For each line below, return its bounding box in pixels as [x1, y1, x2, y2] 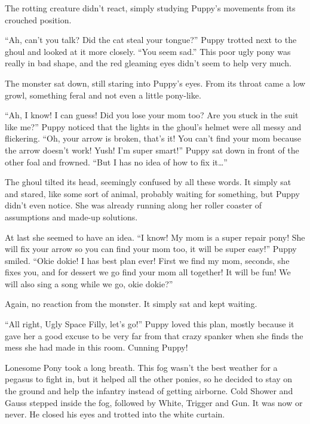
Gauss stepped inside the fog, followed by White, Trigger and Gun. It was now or [5, 396, 303, 408]
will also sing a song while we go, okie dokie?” [5, 277, 173, 290]
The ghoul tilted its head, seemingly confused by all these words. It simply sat [5, 176, 291, 188]
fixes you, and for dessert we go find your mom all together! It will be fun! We [5, 266, 291, 278]
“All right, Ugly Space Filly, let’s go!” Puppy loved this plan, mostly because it [5, 318, 294, 330]
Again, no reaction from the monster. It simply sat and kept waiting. [5, 297, 257, 310]
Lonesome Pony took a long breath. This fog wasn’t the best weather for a [5, 361, 278, 373]
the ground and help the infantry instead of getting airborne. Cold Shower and [5, 385, 293, 397]
